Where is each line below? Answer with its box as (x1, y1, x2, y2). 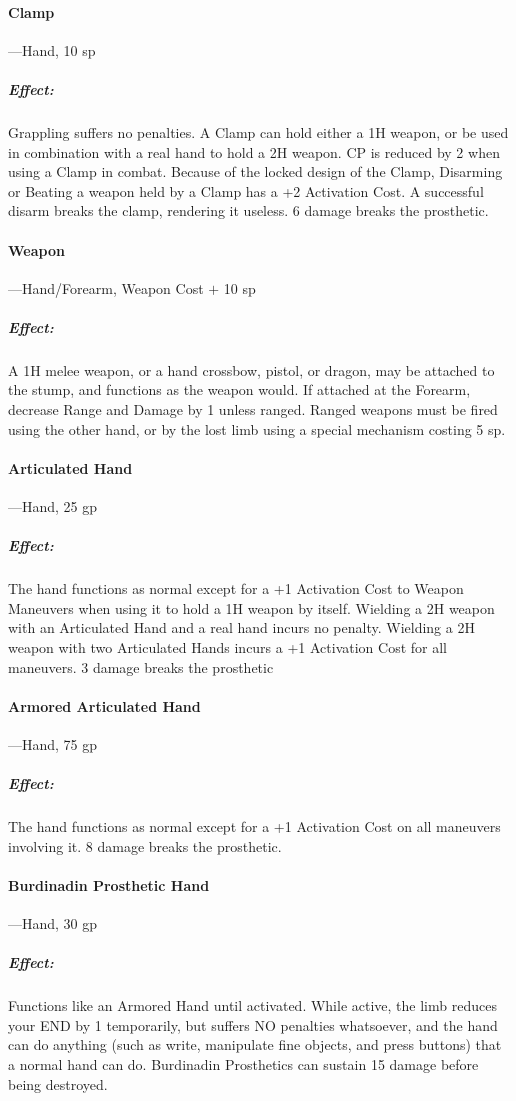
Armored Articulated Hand (8, 695, 201, 716)
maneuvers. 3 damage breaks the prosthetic (8, 656, 274, 677)
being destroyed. (8, 1073, 108, 1094)
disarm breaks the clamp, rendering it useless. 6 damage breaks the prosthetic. (8, 200, 489, 221)
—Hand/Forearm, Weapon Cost (8, 277, 204, 298)
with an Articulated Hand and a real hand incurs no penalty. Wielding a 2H (8, 617, 475, 638)
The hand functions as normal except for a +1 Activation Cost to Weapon (8, 578, 464, 599)
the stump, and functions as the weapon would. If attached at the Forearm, (8, 379, 471, 400)
